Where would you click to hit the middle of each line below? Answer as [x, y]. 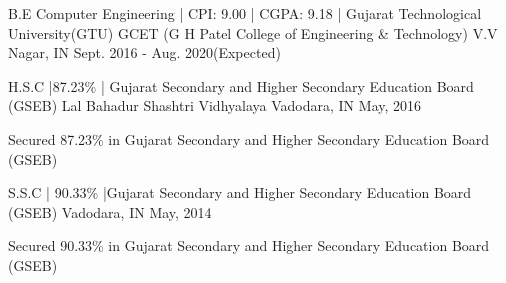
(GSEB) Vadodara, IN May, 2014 [110, 211]
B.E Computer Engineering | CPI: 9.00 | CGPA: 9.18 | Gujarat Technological [245, 13]
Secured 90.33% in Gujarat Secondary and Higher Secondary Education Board [249, 245]
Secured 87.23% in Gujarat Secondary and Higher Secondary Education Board [249, 138]
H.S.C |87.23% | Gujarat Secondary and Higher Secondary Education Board [241, 85]
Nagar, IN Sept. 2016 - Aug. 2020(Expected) [144, 52]
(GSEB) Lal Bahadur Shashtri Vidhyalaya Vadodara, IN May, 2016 [215, 105]
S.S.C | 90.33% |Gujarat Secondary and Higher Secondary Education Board [240, 192]
